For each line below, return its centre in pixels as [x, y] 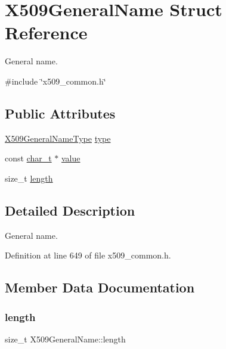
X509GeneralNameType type [58, 138]
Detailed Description [70, 210]
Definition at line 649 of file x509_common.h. [88, 255]
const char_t [28, 158]
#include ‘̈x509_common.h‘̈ [55, 81]
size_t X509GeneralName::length [65, 339]
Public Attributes [60, 113]
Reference [46, 32]
